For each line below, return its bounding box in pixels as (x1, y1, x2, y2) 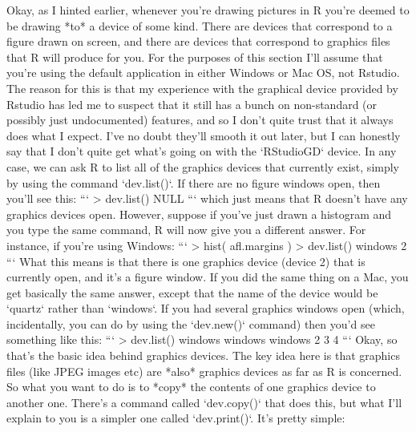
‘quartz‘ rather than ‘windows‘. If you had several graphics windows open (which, (6, 300, 405, 317)
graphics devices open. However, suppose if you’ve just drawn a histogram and (6, 205, 392, 222)
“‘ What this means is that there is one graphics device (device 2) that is (6, 252, 366, 269)
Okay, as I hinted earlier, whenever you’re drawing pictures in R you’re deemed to (6, 2, 410, 18)
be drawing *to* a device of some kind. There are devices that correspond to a (6, 17, 393, 34)
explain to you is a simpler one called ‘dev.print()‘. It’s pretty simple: (6, 410, 345, 426)
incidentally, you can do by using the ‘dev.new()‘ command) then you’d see (6, 315, 375, 332)
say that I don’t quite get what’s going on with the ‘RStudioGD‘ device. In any (6, 143, 397, 159)
